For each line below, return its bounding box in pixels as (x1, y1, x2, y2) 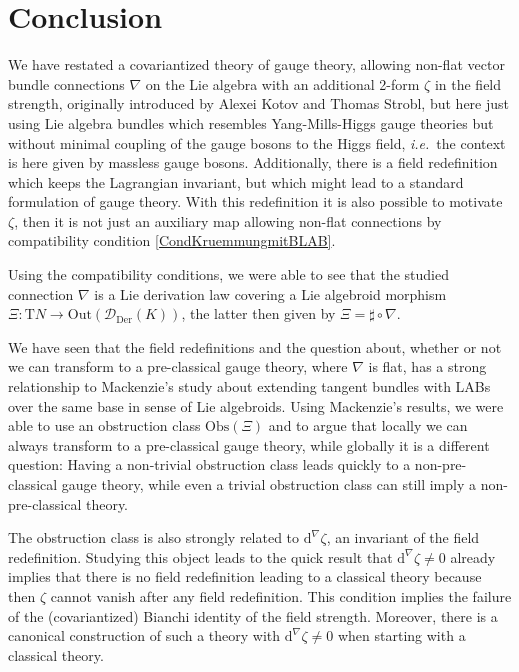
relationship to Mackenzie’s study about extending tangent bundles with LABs (8, 376, 491, 397)
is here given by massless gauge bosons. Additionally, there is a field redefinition (8, 152, 498, 173)
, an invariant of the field (326, 527, 480, 548)
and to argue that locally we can (268, 415, 468, 436)
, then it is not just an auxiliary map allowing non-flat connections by (14, 210, 442, 231)
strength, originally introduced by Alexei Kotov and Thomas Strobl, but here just (8, 93, 509, 114)
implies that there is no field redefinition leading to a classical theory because (8, 566, 482, 587)
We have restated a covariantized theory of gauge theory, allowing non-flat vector (8, 54, 505, 75)
